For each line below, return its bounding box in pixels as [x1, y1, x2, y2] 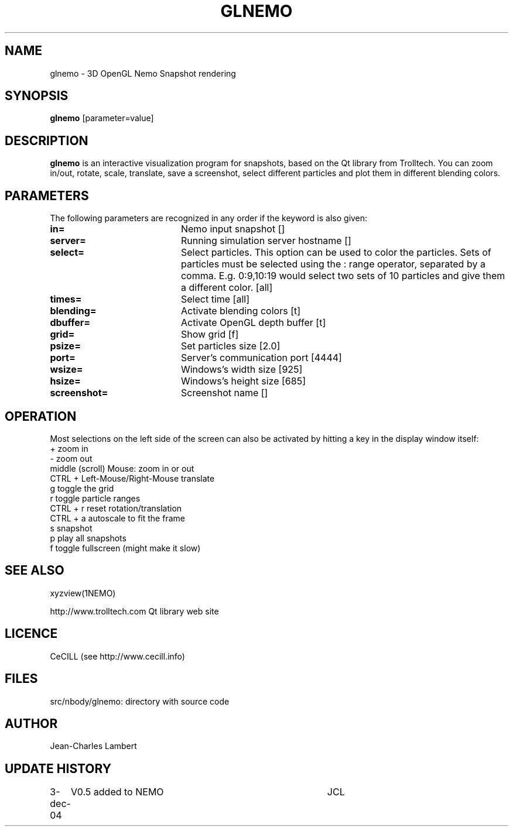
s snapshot [50, 523, 93, 533]
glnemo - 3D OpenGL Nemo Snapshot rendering [50, 68, 236, 78]
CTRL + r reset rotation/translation [50, 503, 182, 513]
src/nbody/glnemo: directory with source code [50, 696, 230, 706]
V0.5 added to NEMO [70, 786, 164, 798]
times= [50, 293, 82, 305]
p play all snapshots [50, 533, 126, 543]
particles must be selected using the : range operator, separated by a [180, 258, 485, 270]
